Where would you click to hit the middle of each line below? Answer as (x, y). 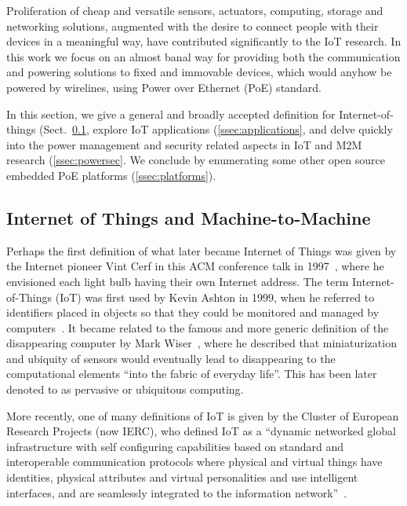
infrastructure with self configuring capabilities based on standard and (175, 446)
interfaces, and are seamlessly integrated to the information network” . (177, 492)
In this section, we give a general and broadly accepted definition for (171, 114)
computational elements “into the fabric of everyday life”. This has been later (192, 374)
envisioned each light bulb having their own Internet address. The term (178, 281)
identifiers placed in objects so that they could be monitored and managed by (193, 312)
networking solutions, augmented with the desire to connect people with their (193, 26)
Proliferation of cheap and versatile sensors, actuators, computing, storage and (195, 10)
